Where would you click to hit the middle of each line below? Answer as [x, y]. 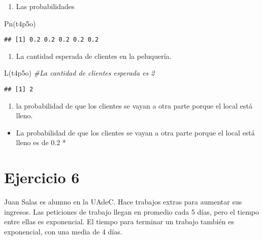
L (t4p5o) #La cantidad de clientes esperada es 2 [79, 73]
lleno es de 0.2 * [41, 142]
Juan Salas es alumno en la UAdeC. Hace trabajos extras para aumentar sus [123, 202]
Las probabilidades [45, 6]
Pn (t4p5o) [20, 23]
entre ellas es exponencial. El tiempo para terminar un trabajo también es [119, 221]
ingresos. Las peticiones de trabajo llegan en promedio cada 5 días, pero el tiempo [131, 211]
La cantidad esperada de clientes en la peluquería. [94, 56]
